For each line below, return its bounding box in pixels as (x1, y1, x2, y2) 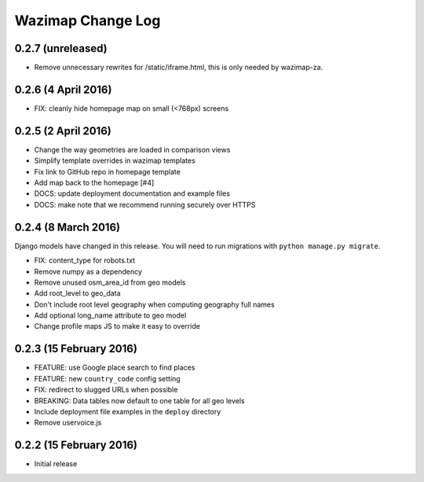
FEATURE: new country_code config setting (34, 373, 181, 383)
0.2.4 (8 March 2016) (14, 220, 121, 234)
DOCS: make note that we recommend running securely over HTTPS (34, 200, 256, 209)
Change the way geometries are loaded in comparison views (34, 145, 231, 154)
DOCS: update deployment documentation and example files (34, 189, 231, 198)
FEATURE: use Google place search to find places (34, 362, 196, 373)
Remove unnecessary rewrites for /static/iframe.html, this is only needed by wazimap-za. (34, 63, 323, 72)
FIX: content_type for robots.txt (34, 256, 136, 265)
